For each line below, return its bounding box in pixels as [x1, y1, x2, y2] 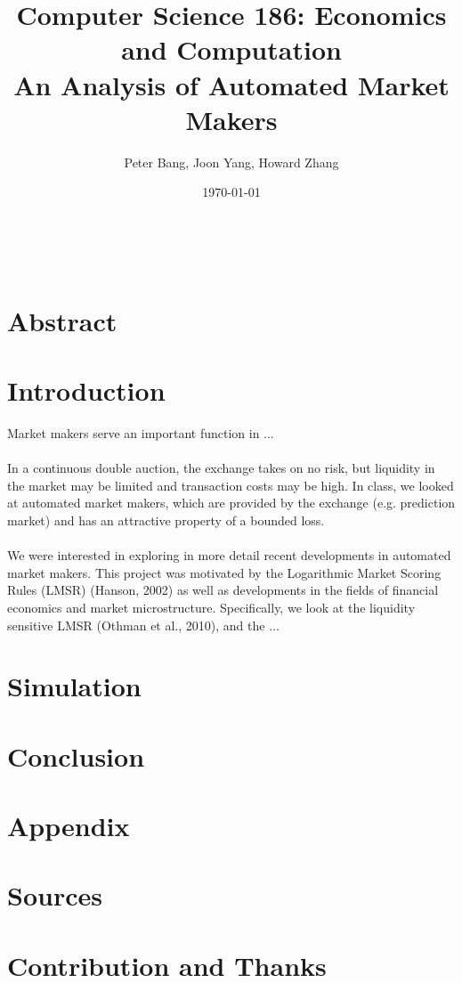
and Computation [121, 31, 342, 68]
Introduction [7, 372, 166, 409]
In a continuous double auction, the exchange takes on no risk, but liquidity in [7, 459, 435, 477]
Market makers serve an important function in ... [7, 423, 274, 442]
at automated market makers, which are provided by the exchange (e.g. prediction [7, 493, 456, 512]
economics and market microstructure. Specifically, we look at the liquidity [7, 597, 416, 616]
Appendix [7, 808, 130, 844]
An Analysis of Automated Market [13, 66, 450, 102]
